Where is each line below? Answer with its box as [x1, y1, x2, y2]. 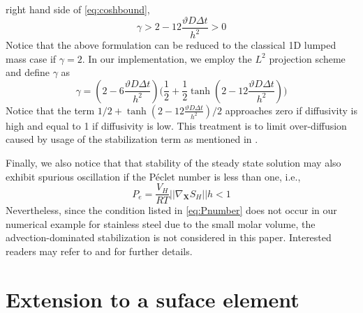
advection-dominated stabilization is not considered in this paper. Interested [6, 230, 332, 245]
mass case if [6, 51, 57, 66]
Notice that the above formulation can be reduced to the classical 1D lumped [6, 38, 336, 52]
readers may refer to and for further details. [6, 244, 193, 258]
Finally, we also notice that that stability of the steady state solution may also [6, 155, 341, 169]
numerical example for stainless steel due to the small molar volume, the [6, 216, 316, 231]
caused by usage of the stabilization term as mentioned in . [6, 132, 258, 146]
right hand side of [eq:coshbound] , [6, 2, 150, 16]
